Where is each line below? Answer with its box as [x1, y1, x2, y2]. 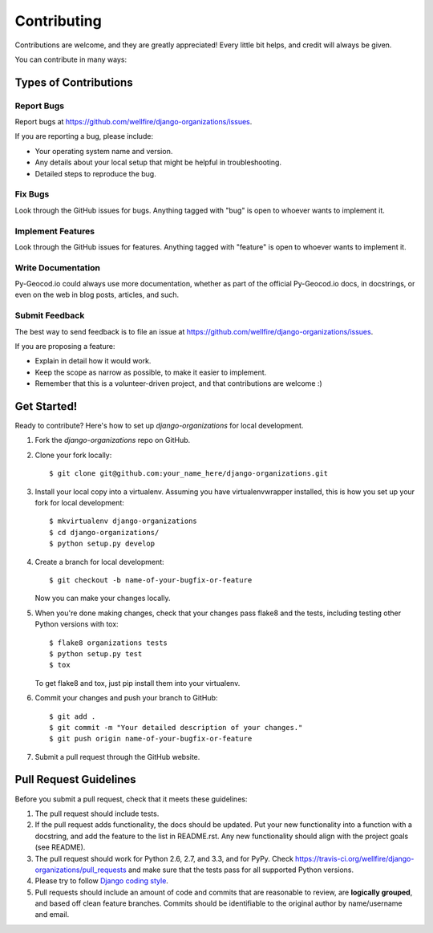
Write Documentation [14, 262, 100, 273]
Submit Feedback [14, 310, 85, 321]
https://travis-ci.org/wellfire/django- [295, 854, 415, 863]
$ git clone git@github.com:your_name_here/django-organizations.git [49, 469, 329, 478]
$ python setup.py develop [49, 539, 156, 549]
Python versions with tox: [34, 619, 119, 629]
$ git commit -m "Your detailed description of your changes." [49, 723, 303, 732]
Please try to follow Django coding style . [34, 876, 168, 886]
